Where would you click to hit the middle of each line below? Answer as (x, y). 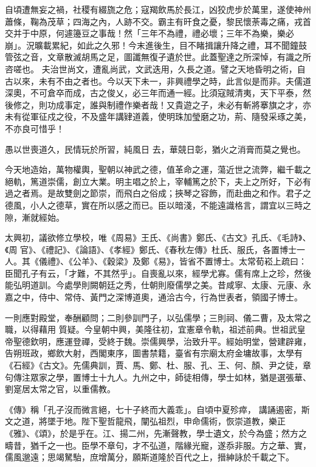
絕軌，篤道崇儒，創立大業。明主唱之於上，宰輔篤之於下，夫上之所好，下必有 (158, 181)
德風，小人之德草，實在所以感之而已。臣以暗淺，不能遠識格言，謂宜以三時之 (158, 205)
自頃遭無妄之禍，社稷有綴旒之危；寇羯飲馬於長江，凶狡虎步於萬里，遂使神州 (158, 9)
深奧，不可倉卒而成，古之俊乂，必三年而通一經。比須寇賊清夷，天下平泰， (154, 93)
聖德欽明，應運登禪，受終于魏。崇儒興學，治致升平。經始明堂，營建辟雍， (162, 341)
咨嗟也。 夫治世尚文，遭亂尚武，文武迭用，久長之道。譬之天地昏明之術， (151, 68)
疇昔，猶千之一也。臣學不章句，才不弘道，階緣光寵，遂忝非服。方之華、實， (158, 445)
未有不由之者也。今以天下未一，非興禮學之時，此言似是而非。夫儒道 (175, 81)
